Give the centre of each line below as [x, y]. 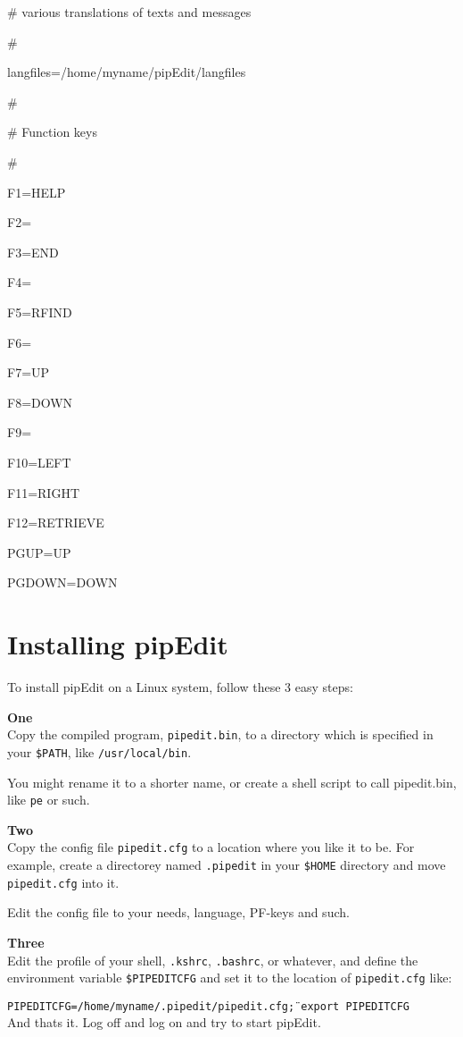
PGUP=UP [39, 552]
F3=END [33, 252]
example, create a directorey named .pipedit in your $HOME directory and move [227, 864]
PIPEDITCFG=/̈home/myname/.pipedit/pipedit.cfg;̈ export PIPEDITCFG [209, 1006]
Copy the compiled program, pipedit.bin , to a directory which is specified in [220, 734]
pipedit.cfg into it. [63, 882]
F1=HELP [37, 192]
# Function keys [52, 132]
